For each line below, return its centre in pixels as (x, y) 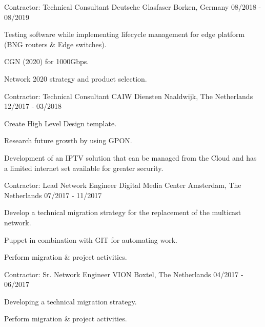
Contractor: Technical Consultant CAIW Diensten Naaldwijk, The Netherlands (129, 96)
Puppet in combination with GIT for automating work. (91, 239)
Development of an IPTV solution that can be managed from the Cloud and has (130, 157)
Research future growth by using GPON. (68, 140)
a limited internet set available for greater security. (84, 168)
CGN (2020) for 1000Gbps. (47, 61)
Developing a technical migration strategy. (70, 301)
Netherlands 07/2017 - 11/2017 (53, 195)
